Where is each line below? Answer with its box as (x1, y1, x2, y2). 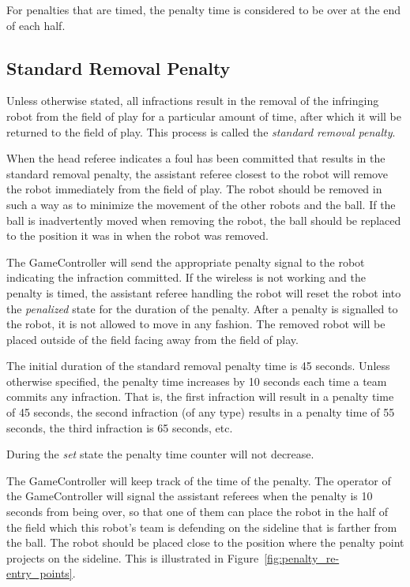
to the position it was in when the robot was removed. (6, 227, 269, 244)
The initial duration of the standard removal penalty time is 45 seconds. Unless (6, 357, 390, 374)
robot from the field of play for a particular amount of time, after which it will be (6, 107, 401, 124)
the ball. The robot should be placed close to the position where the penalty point (6, 534, 404, 551)
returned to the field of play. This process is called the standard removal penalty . (6, 123, 396, 140)
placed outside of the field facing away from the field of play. (6, 331, 299, 347)
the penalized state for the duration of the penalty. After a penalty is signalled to (6, 300, 398, 316)
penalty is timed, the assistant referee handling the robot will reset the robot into (6, 284, 401, 301)
